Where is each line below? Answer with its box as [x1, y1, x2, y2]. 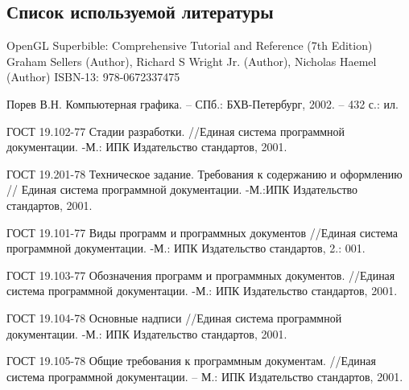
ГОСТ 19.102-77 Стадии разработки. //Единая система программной [6, 122, 345, 139]
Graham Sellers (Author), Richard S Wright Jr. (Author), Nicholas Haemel [6, 52, 377, 69]
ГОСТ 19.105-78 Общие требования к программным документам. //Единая [6, 352, 376, 369]
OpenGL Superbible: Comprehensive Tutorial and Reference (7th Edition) [6, 37, 373, 54]
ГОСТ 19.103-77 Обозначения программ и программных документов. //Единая [6, 266, 395, 283]
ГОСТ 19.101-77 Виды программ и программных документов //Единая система [6, 224, 399, 240]
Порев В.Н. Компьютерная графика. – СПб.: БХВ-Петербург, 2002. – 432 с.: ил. [6, 95, 399, 112]
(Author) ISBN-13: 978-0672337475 [6, 68, 180, 85]
